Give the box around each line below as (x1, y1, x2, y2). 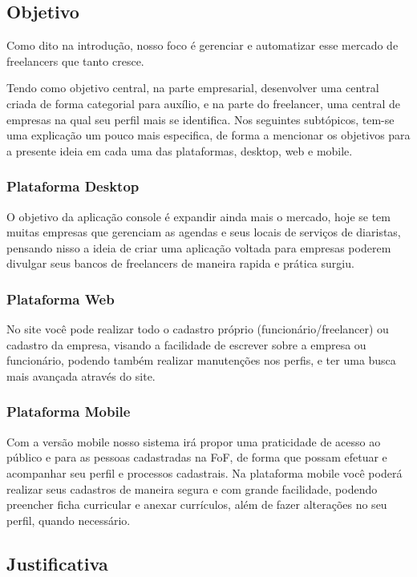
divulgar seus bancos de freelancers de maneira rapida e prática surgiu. (6, 255, 354, 272)
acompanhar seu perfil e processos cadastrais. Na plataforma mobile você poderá (6, 464, 403, 481)
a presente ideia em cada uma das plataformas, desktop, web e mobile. (6, 142, 353, 159)
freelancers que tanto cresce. (6, 52, 144, 69)
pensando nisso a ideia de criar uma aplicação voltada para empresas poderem (6, 239, 391, 256)
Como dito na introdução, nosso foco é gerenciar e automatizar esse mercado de (6, 37, 399, 54)
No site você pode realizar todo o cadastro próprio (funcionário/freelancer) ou (6, 321, 389, 337)
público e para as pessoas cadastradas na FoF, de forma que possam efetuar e (6, 449, 387, 466)
